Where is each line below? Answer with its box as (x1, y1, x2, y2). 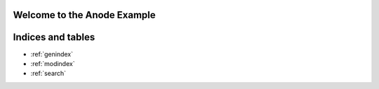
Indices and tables (13, 31, 95, 43)
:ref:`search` (30, 70, 67, 78)
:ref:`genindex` (30, 49, 74, 58)
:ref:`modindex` (30, 59, 75, 67)
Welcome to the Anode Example (13, 9, 156, 21)
